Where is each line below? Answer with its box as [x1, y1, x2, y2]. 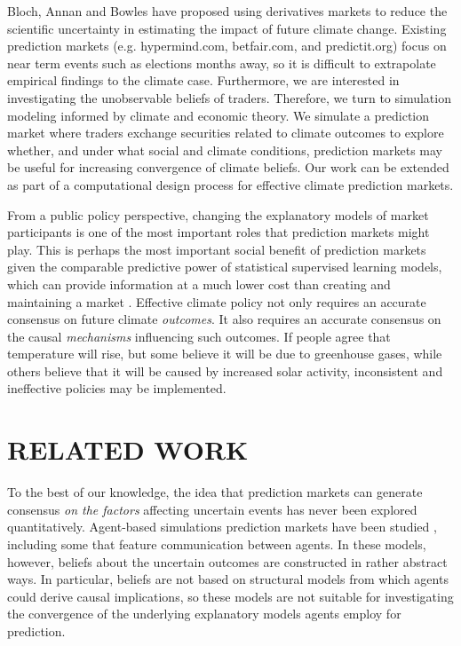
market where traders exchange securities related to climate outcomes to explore [7, 123, 444, 142]
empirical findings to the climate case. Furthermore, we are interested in [7, 71, 400, 90]
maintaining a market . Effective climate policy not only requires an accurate [7, 292, 426, 311]
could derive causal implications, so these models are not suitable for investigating [7, 587, 454, 605]
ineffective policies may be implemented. [7, 379, 227, 398]
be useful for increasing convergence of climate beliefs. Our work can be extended [7, 158, 449, 177]
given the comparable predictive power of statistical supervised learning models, [7, 257, 442, 276]
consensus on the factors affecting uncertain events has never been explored [7, 500, 417, 518]
